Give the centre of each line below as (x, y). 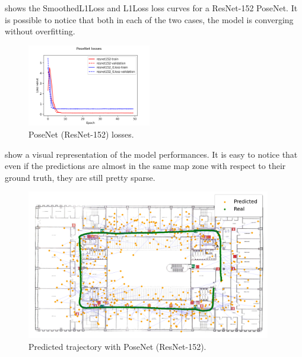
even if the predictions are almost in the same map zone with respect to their (145, 166)
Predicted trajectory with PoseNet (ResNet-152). (117, 346)
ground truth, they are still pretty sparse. (80, 177)
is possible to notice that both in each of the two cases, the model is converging (149, 19)
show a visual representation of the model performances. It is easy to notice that (151, 154)
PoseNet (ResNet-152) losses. (81, 134)
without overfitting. (40, 31)
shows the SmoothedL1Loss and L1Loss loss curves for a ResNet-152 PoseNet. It (151, 8)
